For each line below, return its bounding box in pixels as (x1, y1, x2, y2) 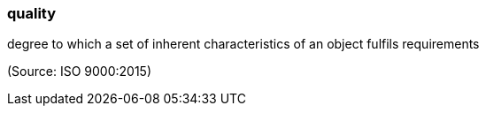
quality (7, 4, 57, 22)
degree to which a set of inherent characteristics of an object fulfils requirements (7, 36, 480, 52)
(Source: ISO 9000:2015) (7, 64, 152, 79)
